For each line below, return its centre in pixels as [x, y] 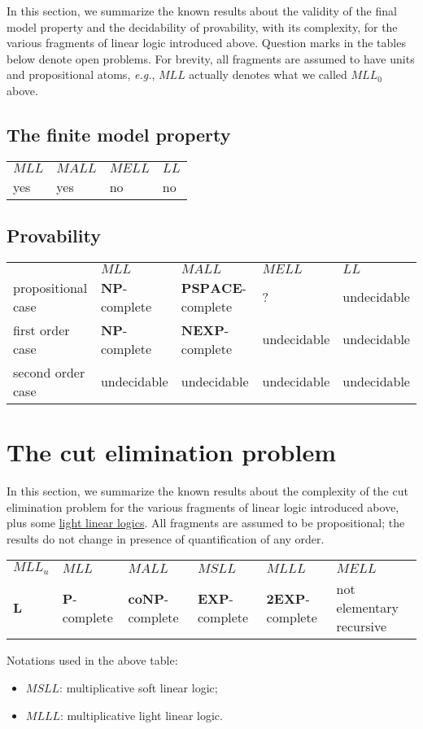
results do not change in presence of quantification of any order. [166, 538]
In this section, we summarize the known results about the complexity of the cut [207, 491]
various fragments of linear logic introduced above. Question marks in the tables [206, 43]
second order [49, 372]
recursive [362, 626]
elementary [368, 608]
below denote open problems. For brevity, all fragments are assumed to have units [211, 58]
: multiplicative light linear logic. [142, 715]
